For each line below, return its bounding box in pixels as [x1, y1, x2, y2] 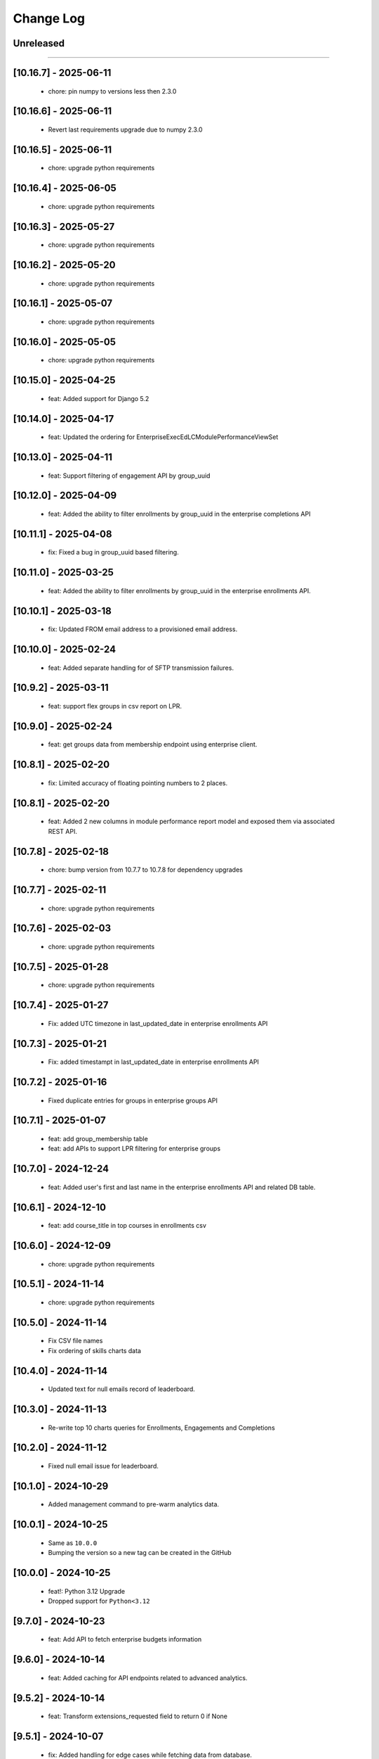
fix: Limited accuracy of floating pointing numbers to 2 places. [48, 778, 228, 787]
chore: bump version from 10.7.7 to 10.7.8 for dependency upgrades [48, 865, 244, 874]
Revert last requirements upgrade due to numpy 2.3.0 [48, 125, 203, 134]
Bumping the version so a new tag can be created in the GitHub [48, 1549, 232, 1557]
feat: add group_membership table [48, 1134, 149, 1143]
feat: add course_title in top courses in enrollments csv [48, 1221, 207, 1230]
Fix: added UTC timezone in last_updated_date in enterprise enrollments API [48, 1019, 268, 1027]
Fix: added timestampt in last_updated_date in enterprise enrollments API [48, 1058, 260, 1066]
